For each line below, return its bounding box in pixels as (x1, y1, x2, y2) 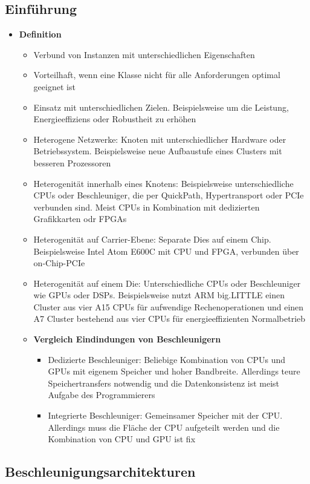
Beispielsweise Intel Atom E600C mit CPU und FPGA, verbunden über (33, 244, 299, 257)
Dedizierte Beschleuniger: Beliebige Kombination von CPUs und (48, 353, 286, 365)
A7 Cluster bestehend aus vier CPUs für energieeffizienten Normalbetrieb (33, 312, 306, 325)
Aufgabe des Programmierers (48, 388, 155, 401)
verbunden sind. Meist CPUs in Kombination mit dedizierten (33, 200, 260, 213)
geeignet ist (33, 80, 76, 93)
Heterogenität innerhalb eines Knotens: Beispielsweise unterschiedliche (33, 177, 294, 189)
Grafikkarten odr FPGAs (33, 212, 127, 225)
